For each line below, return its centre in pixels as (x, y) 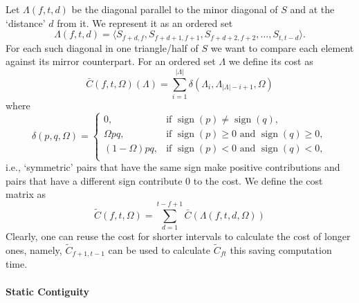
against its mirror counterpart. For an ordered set (111, 61)
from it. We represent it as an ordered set (145, 22)
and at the (312, 9)
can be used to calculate (159, 249)
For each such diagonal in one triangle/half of (102, 47)
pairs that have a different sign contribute (94, 180)
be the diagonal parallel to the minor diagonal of (175, 9)
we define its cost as (271, 61)
